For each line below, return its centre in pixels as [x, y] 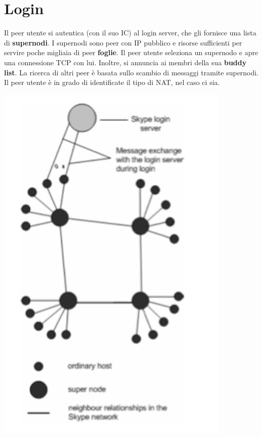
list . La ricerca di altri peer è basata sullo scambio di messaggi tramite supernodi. [132, 72]
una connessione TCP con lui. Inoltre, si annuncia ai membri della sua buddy [125, 62]
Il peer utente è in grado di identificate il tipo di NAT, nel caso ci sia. [112, 82]
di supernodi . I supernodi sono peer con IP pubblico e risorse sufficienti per [123, 42]
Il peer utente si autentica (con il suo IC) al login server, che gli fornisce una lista [130, 33]
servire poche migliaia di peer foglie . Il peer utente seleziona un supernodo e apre [131, 52]
